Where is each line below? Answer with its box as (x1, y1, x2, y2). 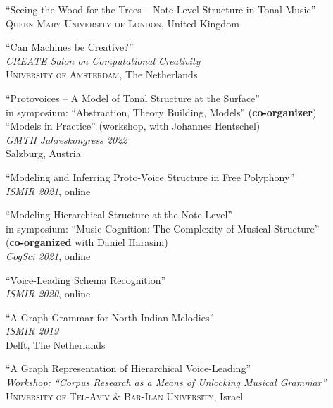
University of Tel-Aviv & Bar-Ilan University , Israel (6, 388, 244, 403)
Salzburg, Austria (6, 146, 81, 161)
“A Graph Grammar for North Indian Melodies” (6, 309, 215, 324)
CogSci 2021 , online (6, 248, 91, 263)
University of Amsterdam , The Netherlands (6, 67, 198, 82)
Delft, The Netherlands (6, 337, 106, 352)
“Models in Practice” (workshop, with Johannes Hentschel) (6, 118, 260, 133)
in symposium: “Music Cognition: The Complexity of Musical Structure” (6, 221, 320, 235)
